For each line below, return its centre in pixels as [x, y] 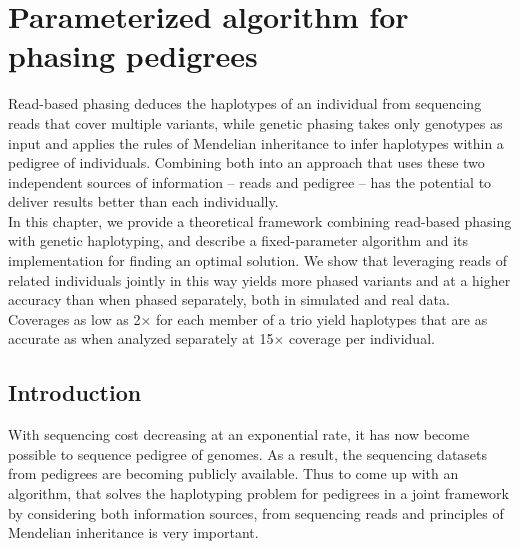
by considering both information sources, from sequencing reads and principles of [256, 512]
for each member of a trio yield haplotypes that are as [322, 318]
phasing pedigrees [133, 55]
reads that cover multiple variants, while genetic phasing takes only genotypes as [255, 122]
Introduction [75, 392]
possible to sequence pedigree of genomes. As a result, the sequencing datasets [248, 453]
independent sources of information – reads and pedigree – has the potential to [250, 181]
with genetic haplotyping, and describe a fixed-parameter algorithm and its [238, 240]
